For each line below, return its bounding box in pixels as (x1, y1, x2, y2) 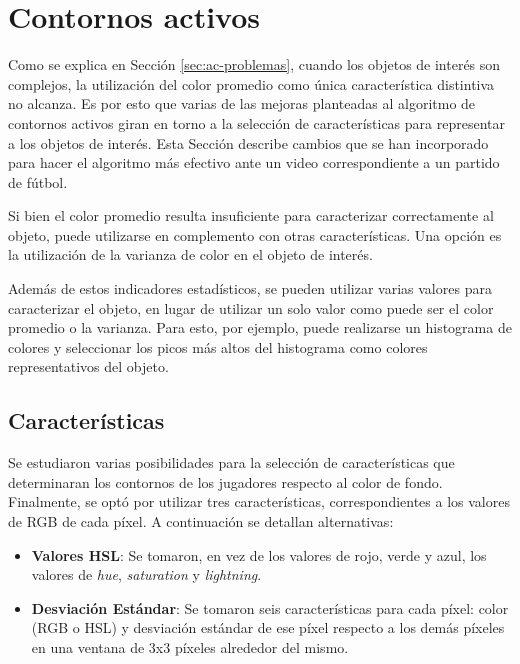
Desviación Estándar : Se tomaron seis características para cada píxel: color (31, 597, 509, 618)
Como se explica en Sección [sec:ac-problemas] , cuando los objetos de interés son (8, 54, 501, 75)
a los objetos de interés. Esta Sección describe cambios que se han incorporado (8, 132, 489, 153)
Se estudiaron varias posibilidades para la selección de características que (8, 452, 455, 473)
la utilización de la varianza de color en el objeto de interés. (8, 244, 373, 265)
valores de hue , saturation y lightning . (31, 564, 262, 585)
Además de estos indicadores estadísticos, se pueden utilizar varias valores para (8, 278, 492, 299)
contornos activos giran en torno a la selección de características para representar (8, 112, 505, 133)
